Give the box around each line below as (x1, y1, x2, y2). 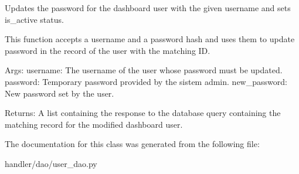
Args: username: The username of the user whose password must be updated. (5, 64, 283, 76)
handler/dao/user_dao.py (5, 157, 97, 169)
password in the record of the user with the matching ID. (5, 44, 210, 56)
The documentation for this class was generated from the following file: (5, 138, 260, 150)
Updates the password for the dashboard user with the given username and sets (5, 2, 291, 13)
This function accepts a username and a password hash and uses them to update (5, 33, 295, 45)
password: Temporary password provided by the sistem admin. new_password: (5, 75, 287, 87)
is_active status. (5, 13, 64, 25)
